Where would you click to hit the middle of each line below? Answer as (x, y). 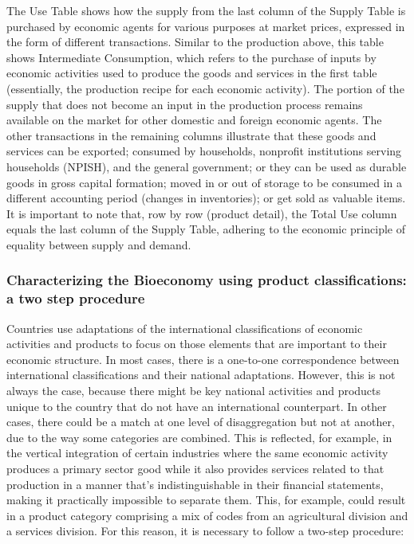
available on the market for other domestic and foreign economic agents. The (194, 120)
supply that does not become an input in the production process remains (185, 104)
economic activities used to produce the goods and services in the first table (192, 73)
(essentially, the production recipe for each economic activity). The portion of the (205, 88)
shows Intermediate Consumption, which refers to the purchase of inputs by (191, 57)
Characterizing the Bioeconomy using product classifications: (207, 280)
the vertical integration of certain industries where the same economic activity (197, 453)
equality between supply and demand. (99, 244)
